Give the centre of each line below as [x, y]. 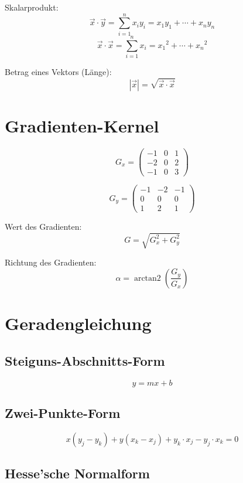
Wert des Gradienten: [43, 227]
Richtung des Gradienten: [51, 262]
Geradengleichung [78, 323]
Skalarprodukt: [32, 7]
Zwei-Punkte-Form [63, 412]
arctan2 [147, 278]
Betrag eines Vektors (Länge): [58, 71]
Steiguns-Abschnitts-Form [85, 360]
